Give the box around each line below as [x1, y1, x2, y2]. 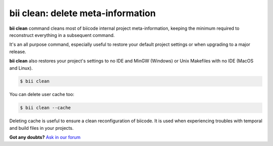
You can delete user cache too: [9, 91, 74, 98]
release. [9, 48, 26, 55]
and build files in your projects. [9, 125, 74, 131]
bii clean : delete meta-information [9, 8, 156, 19]
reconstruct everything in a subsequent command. [9, 32, 115, 38]
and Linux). [9, 65, 33, 71]
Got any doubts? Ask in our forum [9, 134, 81, 140]
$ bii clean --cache [20, 105, 71, 111]
